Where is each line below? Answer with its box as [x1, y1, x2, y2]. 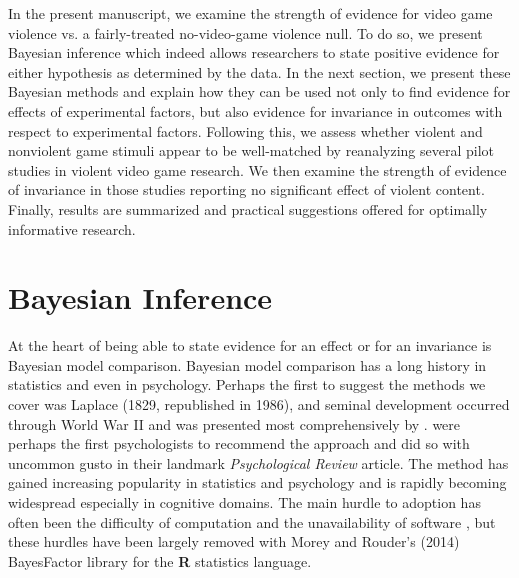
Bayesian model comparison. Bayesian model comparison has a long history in [8, 354, 487, 375]
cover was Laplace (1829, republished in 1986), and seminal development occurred [8, 394, 510, 415]
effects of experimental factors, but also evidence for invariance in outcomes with [8, 100, 503, 121]
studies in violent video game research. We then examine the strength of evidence [8, 159, 507, 180]
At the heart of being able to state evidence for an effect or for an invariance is [8, 335, 492, 356]
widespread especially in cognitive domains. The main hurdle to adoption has [8, 492, 481, 512]
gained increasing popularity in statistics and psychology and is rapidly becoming [8, 472, 507, 493]
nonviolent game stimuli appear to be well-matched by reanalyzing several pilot [8, 140, 494, 161]
